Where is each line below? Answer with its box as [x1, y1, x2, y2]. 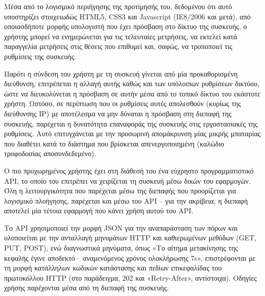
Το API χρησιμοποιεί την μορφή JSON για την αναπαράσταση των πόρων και [4, 222, 238, 233]
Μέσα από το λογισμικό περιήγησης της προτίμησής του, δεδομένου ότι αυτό [4, 1, 232, 11]
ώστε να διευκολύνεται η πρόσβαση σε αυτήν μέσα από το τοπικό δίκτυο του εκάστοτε [4, 88, 260, 98]
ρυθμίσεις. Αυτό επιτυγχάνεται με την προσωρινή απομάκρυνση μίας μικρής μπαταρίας [4, 128, 261, 139]
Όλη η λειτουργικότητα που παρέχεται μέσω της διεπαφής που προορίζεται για [4, 185, 236, 196]
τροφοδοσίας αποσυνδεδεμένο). [4, 148, 97, 159]
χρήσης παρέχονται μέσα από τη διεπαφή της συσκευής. [4, 282, 169, 293]
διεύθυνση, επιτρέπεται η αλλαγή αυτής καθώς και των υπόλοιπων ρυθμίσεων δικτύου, [4, 78, 260, 89]
